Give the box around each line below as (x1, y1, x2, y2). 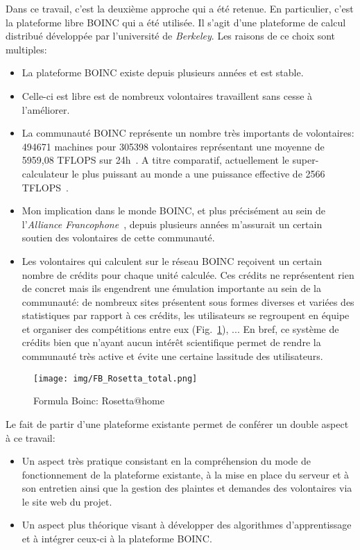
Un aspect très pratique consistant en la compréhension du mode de (22, 454, 311, 468)
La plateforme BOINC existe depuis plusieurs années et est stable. (22, 65, 304, 80)
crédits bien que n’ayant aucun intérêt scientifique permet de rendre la (22, 335, 321, 350)
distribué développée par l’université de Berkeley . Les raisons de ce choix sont (6, 28, 336, 43)
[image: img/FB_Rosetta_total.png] (33, 373, 198, 384)
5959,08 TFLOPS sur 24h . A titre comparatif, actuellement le (22, 153, 289, 167)
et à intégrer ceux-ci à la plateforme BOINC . (22, 531, 212, 546)
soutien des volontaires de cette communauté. (22, 230, 215, 245)
